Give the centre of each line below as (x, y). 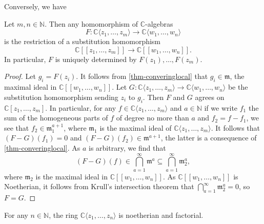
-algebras (159, 23)
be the (238, 87)
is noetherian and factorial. (161, 215)
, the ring (64, 215)
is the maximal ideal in (72, 176)
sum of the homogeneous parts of (56, 118)
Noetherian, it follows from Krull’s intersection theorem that (99, 186)
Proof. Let (20, 76)
